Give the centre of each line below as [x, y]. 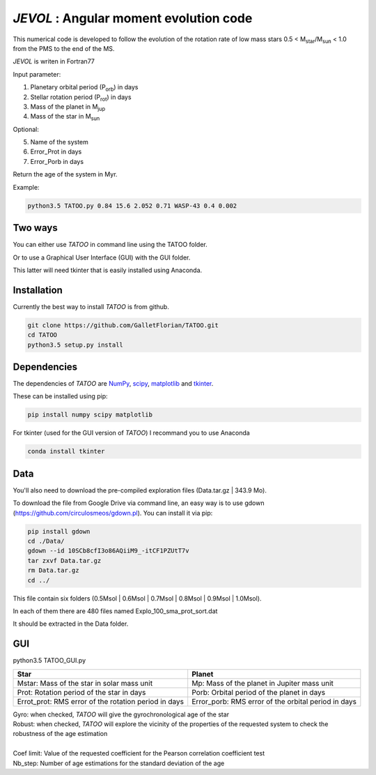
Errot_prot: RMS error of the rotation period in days [101, 701]
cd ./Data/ [46, 541]
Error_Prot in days [56, 152]
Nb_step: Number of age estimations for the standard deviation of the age [119, 763]
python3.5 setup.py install [75, 345]
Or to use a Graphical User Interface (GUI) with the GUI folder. [102, 257]
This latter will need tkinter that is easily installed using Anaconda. [108, 270]
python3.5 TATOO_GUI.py [49, 661]
